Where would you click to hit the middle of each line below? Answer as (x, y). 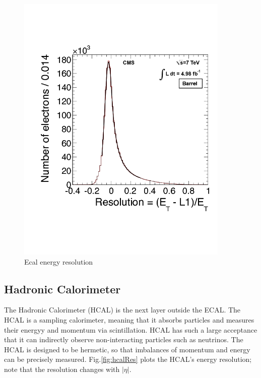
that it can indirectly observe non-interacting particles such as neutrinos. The (124, 339)
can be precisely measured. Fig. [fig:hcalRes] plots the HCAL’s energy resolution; (128, 359)
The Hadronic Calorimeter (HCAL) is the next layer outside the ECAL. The (122, 310)
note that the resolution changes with (62, 369)
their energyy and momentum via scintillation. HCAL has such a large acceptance (131, 329)
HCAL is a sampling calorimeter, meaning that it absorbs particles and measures (129, 319)
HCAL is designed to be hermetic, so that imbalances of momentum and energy (127, 349)
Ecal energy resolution (59, 261)
